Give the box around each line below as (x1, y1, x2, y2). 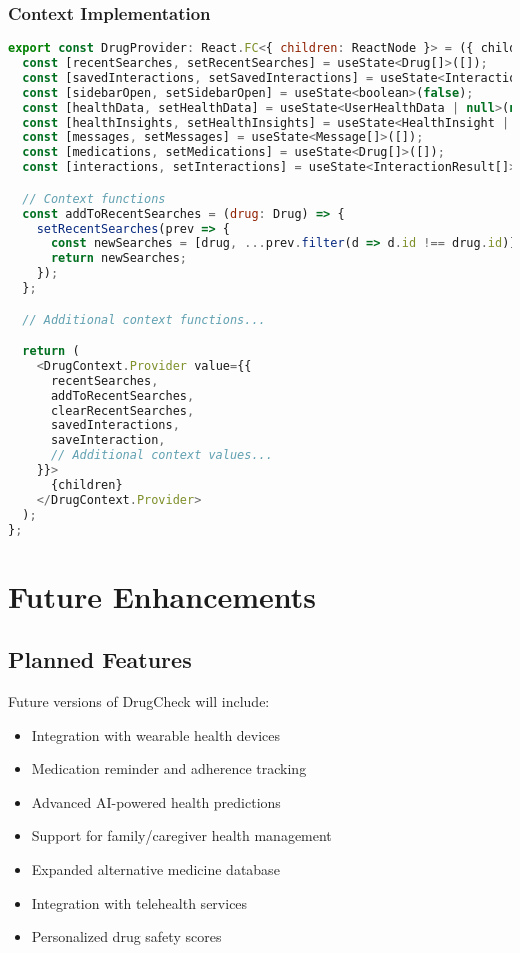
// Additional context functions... (22, 312, 266, 327)
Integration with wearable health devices (31, 724, 281, 745)
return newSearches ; (50, 251, 187, 266)
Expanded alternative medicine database (31, 858, 280, 879)
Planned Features (8, 644, 192, 675)
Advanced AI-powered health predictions (31, 791, 281, 812)
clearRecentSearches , (50, 403, 195, 418)
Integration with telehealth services (31, 892, 248, 913)
